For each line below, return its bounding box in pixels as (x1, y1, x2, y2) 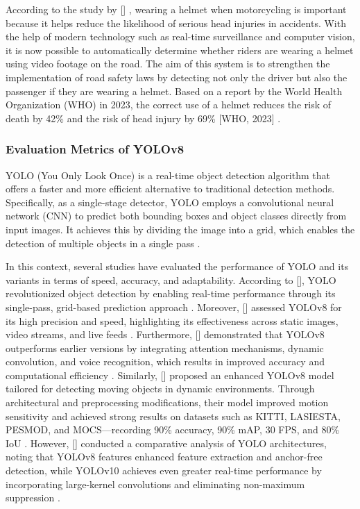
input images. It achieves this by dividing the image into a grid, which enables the (6, 222, 355, 236)
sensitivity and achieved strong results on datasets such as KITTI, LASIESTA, (6, 408, 341, 423)
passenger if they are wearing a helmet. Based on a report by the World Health (6, 83, 343, 98)
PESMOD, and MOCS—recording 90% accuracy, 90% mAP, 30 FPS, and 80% (6, 422, 340, 437)
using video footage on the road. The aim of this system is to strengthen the (6, 56, 330, 71)
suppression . (6, 490, 60, 505)
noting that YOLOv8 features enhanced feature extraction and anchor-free (6, 449, 323, 464)
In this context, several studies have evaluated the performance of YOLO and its (6, 259, 349, 274)
